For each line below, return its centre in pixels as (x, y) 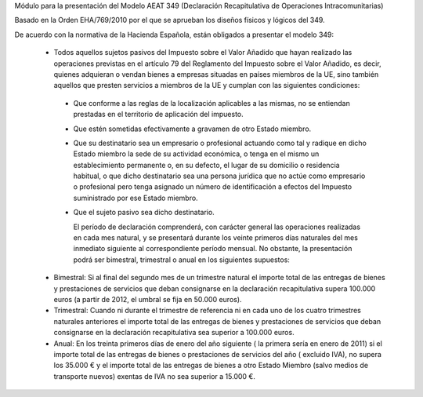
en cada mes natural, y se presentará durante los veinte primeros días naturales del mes (215, 238)
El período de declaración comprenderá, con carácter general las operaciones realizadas (217, 227)
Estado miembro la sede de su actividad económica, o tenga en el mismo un (196, 154)
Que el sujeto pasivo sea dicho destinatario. (144, 213)
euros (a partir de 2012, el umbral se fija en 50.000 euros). (148, 299)
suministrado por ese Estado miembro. (136, 198)
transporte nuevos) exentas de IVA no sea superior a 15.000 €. (155, 376)
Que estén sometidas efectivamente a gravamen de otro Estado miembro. (192, 129)
